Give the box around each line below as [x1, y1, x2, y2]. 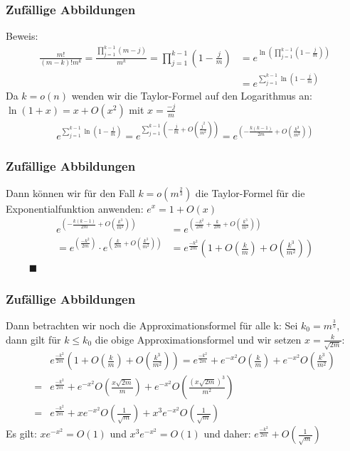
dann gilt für [6, 331, 61, 346]
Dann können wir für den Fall [6, 185, 135, 200]
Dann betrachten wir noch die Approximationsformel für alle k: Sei [6, 318, 298, 333]
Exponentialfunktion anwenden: [6, 201, 144, 216]
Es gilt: [6, 426, 37, 441]
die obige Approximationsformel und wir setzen [95, 331, 302, 346]
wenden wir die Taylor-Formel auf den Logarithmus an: [71, 88, 312, 103]
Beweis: [6, 28, 38, 43]
